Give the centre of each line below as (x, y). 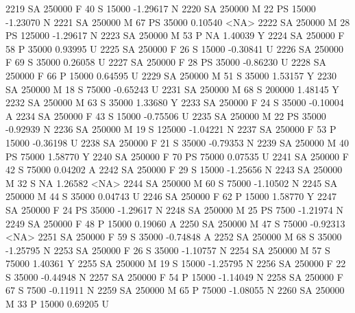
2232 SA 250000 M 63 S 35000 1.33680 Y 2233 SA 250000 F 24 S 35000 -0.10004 (175, 102)
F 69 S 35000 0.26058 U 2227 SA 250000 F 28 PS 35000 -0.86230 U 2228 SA (166, 62)
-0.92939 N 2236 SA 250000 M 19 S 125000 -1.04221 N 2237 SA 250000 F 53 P (171, 129)
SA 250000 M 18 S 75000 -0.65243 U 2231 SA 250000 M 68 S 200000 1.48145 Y (172, 89)
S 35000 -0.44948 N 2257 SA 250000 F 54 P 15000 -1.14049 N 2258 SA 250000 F (174, 276)
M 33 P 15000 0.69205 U (58, 304)
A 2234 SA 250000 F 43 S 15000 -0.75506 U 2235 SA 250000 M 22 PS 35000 (166, 115)
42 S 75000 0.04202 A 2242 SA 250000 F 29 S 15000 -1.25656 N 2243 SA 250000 (174, 170)
